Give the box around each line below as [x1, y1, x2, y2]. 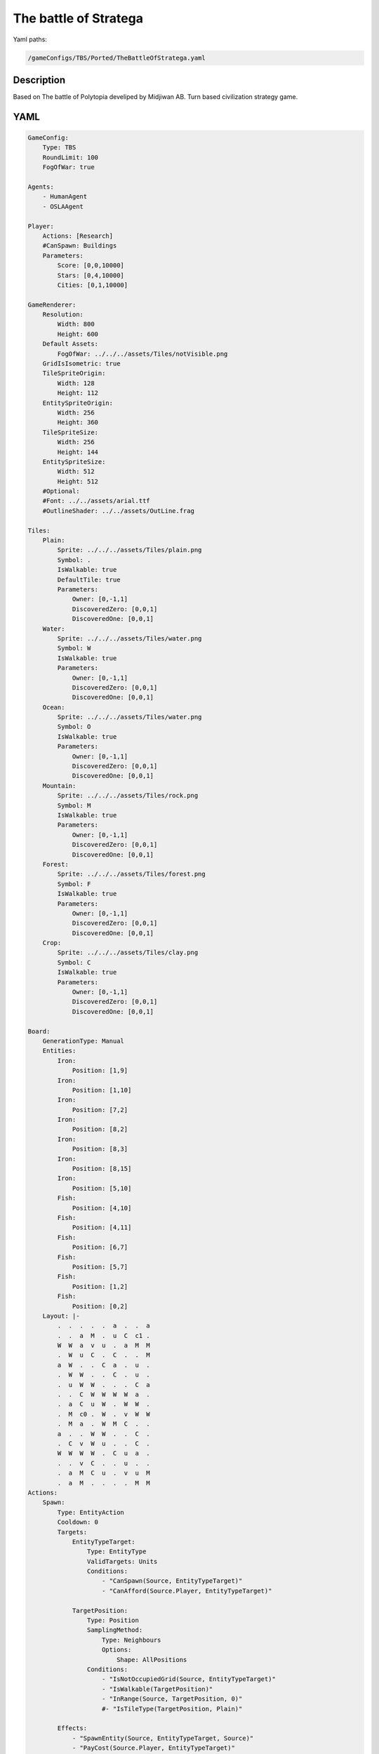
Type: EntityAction [57, 1508, 124, 1516]
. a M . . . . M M [57, 1479, 150, 1487]
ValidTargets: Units [86, 1558, 158, 1565]
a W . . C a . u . [57, 1361, 150, 1369]
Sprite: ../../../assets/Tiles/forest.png [57, 870, 206, 878]
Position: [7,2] [72, 1106, 128, 1113]
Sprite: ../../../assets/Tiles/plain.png [57, 546, 202, 554]
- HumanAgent [42, 193, 88, 201]
